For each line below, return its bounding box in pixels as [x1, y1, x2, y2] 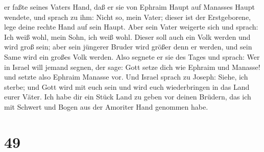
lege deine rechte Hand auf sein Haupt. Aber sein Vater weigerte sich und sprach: [4, 21, 258, 32]
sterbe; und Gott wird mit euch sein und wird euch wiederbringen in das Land [4, 81, 250, 92]
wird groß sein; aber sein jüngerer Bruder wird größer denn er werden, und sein [4, 41, 252, 52]
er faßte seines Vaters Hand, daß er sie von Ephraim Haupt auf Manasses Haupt [4, 2, 255, 12]
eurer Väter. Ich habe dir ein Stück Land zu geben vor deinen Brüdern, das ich [4, 91, 251, 102]
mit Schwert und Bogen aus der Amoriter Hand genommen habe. [4, 101, 208, 112]
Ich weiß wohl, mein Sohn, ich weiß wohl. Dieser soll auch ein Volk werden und [4, 31, 251, 42]
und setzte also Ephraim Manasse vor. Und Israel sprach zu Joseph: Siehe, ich [4, 71, 248, 82]
